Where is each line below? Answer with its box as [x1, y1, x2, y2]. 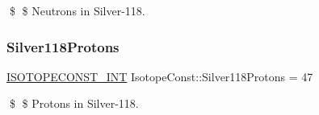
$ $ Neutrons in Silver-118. [9, 2, 145, 18]
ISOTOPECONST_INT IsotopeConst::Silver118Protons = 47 [6, 68, 313, 84]
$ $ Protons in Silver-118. [9, 95, 139, 112]
